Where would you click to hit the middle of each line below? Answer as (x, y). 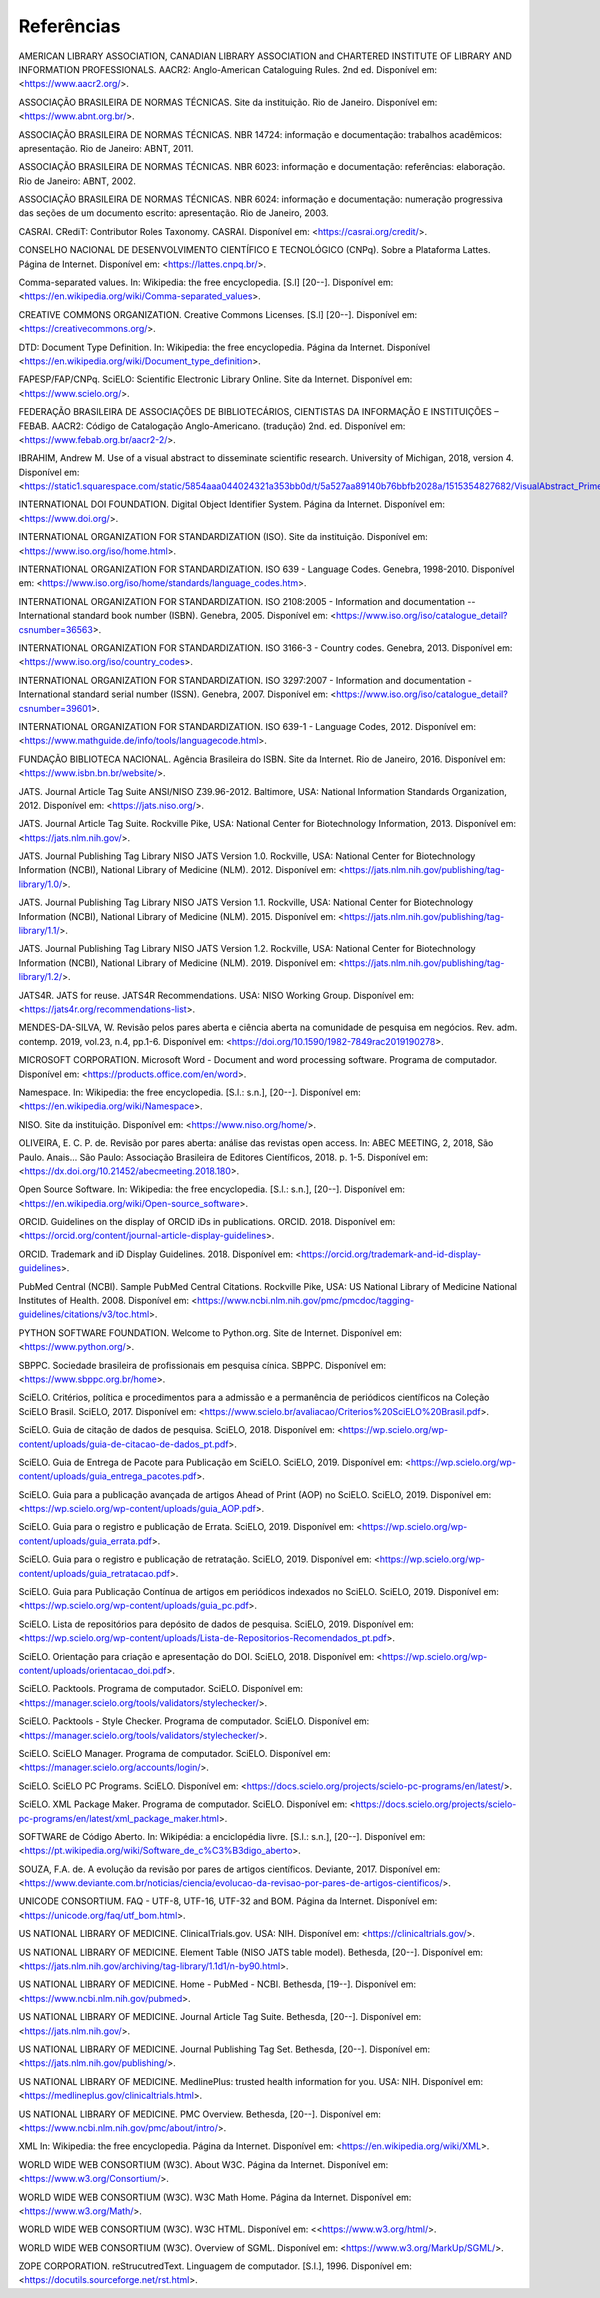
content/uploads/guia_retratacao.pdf (94, 1573)
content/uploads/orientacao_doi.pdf (92, 1670)
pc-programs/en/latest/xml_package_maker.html (119, 1818)
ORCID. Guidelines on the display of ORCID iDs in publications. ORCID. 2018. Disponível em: (207, 1222)
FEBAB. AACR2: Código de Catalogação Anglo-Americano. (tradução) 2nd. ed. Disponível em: (212, 426)
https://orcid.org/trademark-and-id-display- (391, 1254)
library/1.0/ (40, 884)
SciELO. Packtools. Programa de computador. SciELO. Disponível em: (161, 1689)
